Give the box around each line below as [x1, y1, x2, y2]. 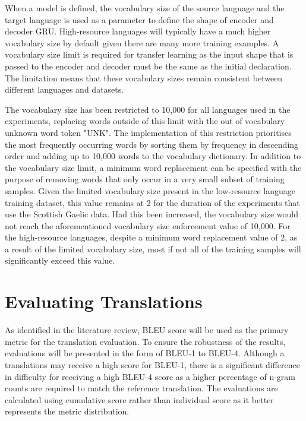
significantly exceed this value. [5, 254, 115, 267]
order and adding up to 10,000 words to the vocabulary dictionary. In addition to [5, 150, 301, 162]
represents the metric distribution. [5, 405, 130, 417]
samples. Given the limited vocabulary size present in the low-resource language [5, 184, 296, 197]
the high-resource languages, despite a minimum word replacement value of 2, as [5, 231, 298, 243]
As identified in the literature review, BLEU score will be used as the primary [5, 324, 289, 336]
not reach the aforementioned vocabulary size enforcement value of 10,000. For [5, 219, 291, 232]
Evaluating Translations [5, 289, 203, 314]
